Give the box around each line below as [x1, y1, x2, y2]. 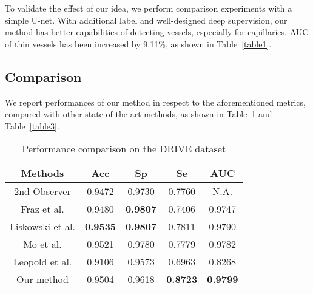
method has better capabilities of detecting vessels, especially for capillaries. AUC [5, 26, 309, 38]
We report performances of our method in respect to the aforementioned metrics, [5, 95, 306, 108]
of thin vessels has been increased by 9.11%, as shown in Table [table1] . [5, 37, 272, 50]
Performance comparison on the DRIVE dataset [22, 142, 226, 156]
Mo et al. [23, 237, 62, 251]
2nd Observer [14, 184, 71, 199]
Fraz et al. [21, 202, 64, 216]
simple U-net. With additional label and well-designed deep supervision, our [5, 13, 288, 26]
